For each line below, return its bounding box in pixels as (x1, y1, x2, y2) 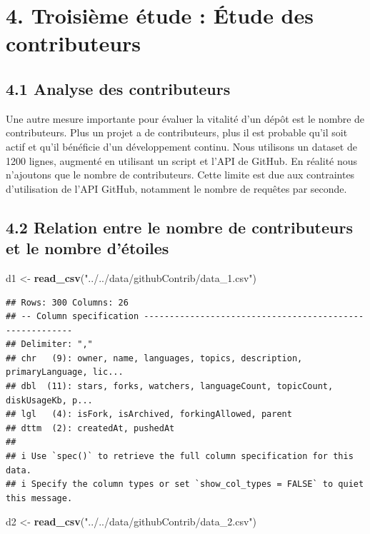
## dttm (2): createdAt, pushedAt (6, 423, 175, 433)
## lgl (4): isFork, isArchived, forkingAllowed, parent (6, 409, 292, 420)
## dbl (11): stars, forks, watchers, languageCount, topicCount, (6, 381, 334, 392)
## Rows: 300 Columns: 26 (6, 297, 129, 308)
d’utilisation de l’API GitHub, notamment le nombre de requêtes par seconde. (6, 181, 347, 196)
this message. (6, 493, 73, 503)
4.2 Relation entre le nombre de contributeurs (6, 216, 353, 238)
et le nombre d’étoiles (6, 237, 169, 259)
